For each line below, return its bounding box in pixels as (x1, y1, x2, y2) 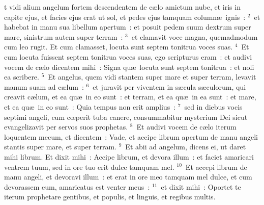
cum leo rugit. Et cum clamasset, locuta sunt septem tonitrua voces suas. (4, 41, 233, 52)
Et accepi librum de (185, 161, 247, 172)
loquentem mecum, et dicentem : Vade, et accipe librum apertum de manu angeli (4, 131, 258, 142)
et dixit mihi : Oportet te (161, 181, 241, 192)
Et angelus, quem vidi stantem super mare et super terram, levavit (48, 71, 256, 82)
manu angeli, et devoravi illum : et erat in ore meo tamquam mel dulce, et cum (4, 171, 252, 182)
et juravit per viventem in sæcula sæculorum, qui (93, 81, 246, 92)
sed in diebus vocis (184, 101, 243, 112)
